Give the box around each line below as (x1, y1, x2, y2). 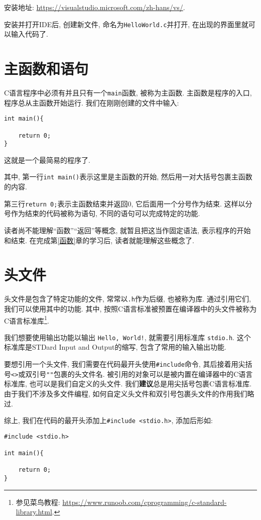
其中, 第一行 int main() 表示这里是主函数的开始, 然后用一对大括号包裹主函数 (4, 171, 252, 182)
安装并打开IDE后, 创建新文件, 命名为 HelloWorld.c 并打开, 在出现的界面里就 (4, 19, 248, 29)
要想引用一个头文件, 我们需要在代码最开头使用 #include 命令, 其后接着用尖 (4, 359, 245, 369)
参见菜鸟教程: (16, 496, 60, 507)
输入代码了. (11, 29, 48, 39)
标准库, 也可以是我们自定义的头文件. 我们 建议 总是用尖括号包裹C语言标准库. (4, 378, 252, 389)
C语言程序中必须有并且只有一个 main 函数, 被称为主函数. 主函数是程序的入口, (4, 87, 252, 97)
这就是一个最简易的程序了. (4, 154, 90, 165)
